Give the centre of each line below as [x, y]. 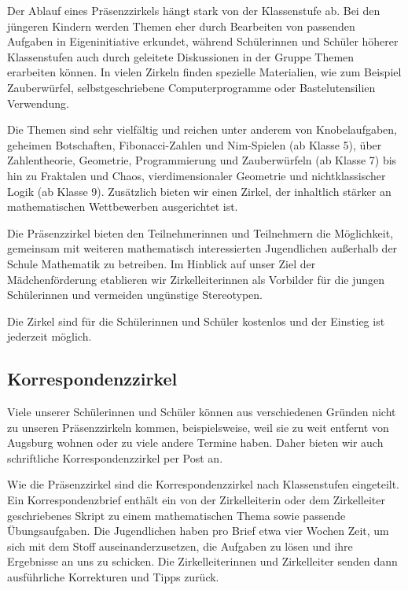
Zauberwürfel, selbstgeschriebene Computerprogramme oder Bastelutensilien [191, 87]
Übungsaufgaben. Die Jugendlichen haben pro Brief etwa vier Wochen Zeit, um [198, 531]
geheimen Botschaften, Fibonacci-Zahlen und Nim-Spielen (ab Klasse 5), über [195, 144]
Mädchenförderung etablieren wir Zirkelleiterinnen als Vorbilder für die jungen [196, 279]
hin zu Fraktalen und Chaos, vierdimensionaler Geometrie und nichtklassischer [197, 175]
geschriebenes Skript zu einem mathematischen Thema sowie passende [176, 515]
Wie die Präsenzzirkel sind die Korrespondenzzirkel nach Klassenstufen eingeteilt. [204, 484]
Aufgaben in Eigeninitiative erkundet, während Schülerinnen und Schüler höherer [203, 41]
